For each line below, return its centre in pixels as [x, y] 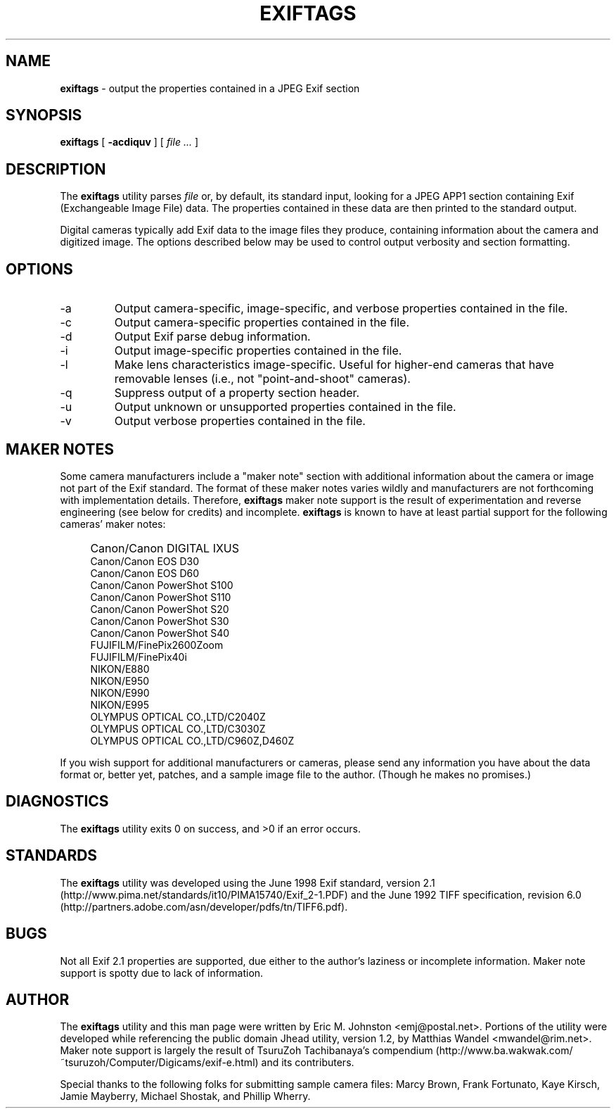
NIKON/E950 [120, 681]
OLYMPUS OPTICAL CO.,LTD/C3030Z [178, 728]
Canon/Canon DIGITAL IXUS [165, 548]
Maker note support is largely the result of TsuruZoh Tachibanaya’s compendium [246, 1051]
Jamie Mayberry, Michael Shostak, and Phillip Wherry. [185, 1096]
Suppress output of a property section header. [237, 393]
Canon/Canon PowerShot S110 [161, 597]
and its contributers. [308, 1063]
